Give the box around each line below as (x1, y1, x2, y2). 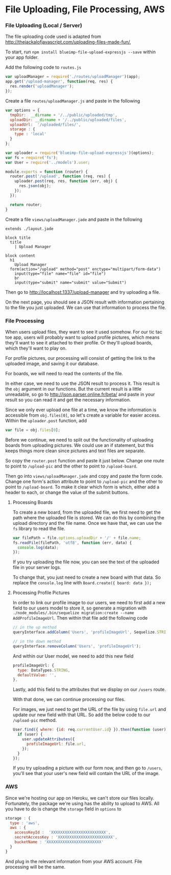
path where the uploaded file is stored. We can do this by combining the (12, 514, 164, 521)
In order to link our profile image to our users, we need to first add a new (12, 600, 166, 606)
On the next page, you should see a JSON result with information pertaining (5, 299, 165, 305)
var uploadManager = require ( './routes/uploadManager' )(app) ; (5, 74, 140, 79)
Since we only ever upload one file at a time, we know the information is (5, 406, 157, 413)
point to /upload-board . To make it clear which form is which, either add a (5, 483, 160, 490)
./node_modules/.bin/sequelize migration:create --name (12, 611, 134, 616)
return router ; (10, 202, 42, 207)
